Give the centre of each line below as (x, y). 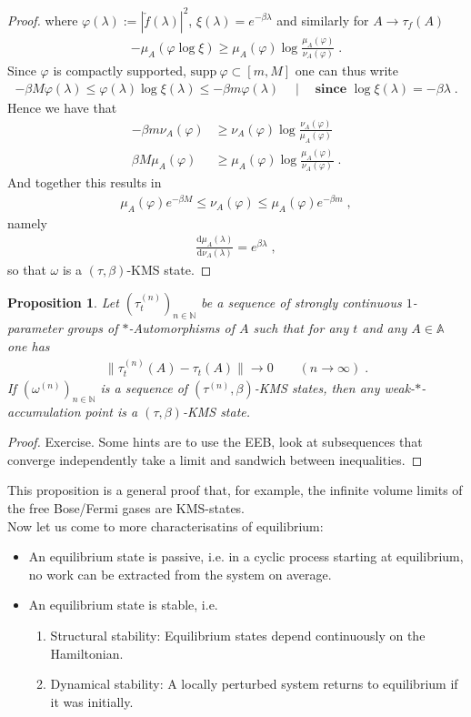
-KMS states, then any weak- (335, 387)
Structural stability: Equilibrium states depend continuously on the (238, 635)
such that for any (301, 328)
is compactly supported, (120, 71)
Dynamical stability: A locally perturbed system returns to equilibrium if (254, 684)
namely (27, 222)
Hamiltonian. (87, 653)
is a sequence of (144, 387)
